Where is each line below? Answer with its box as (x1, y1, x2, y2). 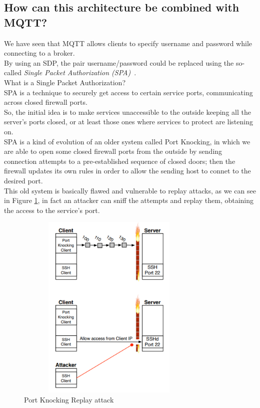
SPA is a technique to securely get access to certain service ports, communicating (4, 87, 253, 97)
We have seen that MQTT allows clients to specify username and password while (4, 38, 252, 48)
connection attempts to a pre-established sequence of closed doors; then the (4, 155, 235, 166)
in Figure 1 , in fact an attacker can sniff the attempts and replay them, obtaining (4, 195, 254, 206)
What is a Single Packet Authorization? (4, 77, 125, 87)
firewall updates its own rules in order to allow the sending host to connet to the (4, 165, 251, 176)
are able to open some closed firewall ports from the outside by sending (4, 146, 222, 156)
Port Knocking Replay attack (24, 394, 114, 405)
